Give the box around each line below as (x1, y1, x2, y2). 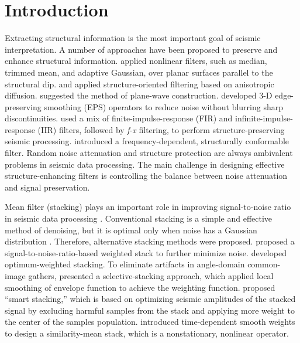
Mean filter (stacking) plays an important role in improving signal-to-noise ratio (5, 201, 291, 213)
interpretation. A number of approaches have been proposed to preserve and (5, 43, 278, 55)
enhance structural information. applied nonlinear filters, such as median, (5, 55, 267, 67)
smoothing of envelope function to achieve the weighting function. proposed (5, 281, 275, 293)
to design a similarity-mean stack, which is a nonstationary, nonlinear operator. (5, 327, 289, 339)
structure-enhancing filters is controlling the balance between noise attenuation (5, 169, 288, 182)
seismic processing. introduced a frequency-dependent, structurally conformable (5, 135, 289, 147)
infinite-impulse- (235, 112, 293, 124)
